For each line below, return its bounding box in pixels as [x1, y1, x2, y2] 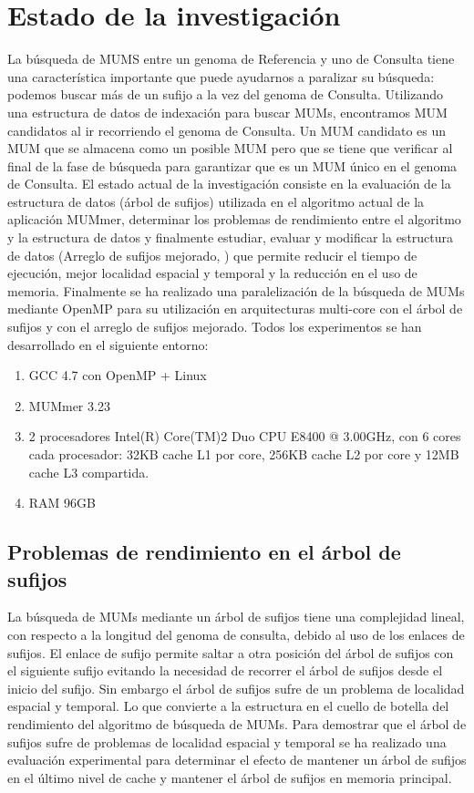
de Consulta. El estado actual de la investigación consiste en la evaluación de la [7, 174, 451, 193]
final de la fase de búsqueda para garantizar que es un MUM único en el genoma [7, 156, 458, 175]
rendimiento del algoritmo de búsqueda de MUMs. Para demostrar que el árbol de [7, 714, 467, 733]
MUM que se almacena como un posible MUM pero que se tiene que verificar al [7, 139, 453, 158]
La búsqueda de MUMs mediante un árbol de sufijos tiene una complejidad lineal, [7, 607, 465, 626]
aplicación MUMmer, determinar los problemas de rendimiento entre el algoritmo [7, 210, 461, 229]
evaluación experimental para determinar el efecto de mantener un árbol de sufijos [7, 750, 467, 769]
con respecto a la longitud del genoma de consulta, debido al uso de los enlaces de [7, 624, 465, 644]
